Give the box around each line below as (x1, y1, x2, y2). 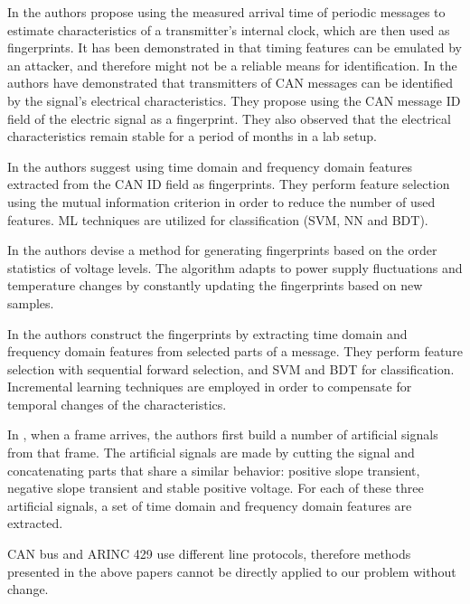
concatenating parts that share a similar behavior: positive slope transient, (7, 460, 420, 479)
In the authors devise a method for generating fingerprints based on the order (7, 241, 437, 260)
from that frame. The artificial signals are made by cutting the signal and (7, 443, 415, 462)
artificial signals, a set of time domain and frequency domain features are (7, 495, 412, 514)
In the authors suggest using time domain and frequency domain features (7, 156, 413, 175)
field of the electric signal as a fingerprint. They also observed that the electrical (7, 109, 451, 127)
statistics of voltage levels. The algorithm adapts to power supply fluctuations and (7, 258, 463, 277)
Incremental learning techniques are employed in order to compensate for (7, 377, 412, 396)
